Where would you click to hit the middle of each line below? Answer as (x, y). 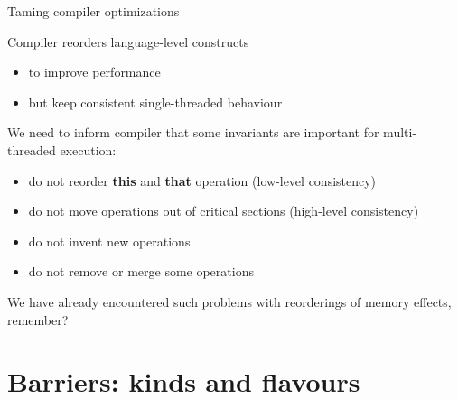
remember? (38, 319)
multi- (400, 132)
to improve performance (94, 72)
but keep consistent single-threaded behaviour (155, 102)
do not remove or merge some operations (141, 271)
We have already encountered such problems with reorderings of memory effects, (229, 301)
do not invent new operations (109, 241)
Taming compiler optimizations (93, 11)
